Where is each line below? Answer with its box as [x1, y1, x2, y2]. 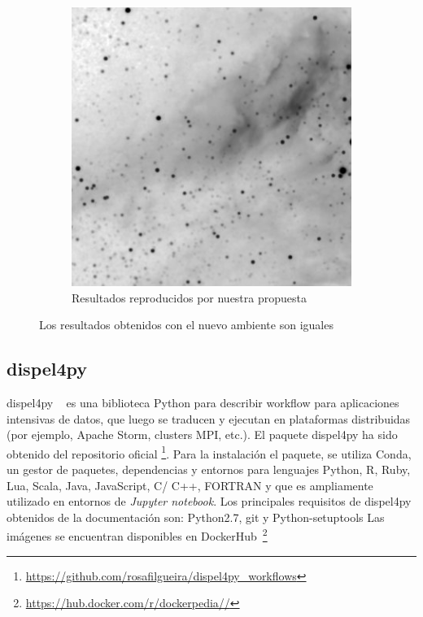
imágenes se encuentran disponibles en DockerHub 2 [7, 525, 268, 545]
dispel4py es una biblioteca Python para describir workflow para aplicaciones [7, 393, 399, 411]
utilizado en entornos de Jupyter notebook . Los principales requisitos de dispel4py [7, 493, 412, 510]
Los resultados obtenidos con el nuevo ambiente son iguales [39, 316, 334, 333]
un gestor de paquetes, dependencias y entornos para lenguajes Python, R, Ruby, [7, 461, 411, 478]
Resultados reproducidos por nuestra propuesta [72, 289, 307, 306]
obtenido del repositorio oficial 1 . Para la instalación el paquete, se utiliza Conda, [7, 442, 412, 462]
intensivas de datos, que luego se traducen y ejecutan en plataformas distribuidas [7, 410, 411, 427]
